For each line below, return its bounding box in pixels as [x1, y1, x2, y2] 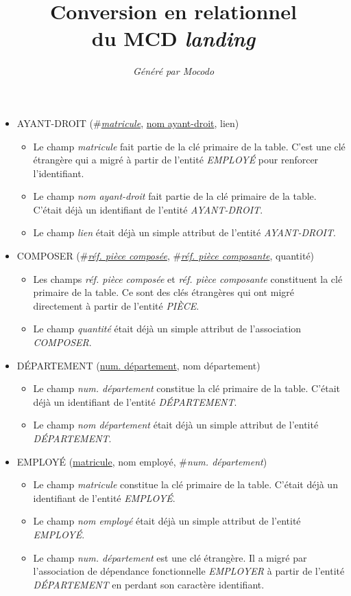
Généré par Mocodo [132, 64, 215, 78]
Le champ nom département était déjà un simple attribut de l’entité [33, 417, 319, 432]
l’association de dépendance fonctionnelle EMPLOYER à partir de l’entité [33, 564, 345, 578]
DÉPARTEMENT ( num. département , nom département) [16, 358, 261, 372]
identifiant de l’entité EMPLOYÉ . [33, 490, 175, 505]
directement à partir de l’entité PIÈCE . [33, 298, 199, 312]
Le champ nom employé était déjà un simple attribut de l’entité [33, 514, 301, 528]
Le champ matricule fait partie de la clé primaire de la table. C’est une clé [33, 139, 346, 153]
